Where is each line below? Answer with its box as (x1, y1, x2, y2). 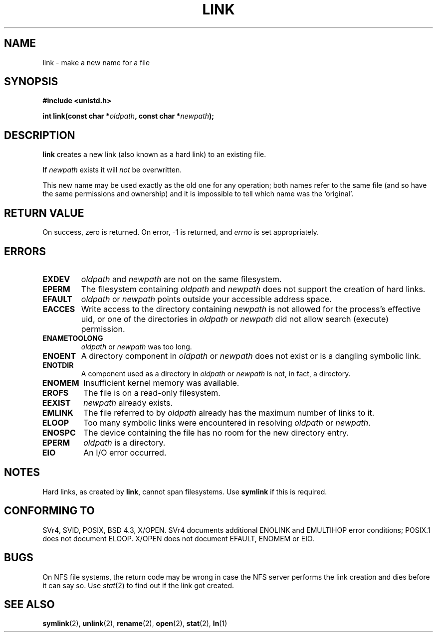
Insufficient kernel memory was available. (83, 377, 239, 388)
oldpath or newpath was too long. (81, 342, 192, 351)
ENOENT (42, 350, 76, 361)
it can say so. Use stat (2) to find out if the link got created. (42, 581, 234, 590)
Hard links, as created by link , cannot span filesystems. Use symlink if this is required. (42, 487, 327, 496)
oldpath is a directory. (83, 437, 166, 448)
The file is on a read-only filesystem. (83, 387, 220, 398)
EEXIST (42, 397, 71, 408)
